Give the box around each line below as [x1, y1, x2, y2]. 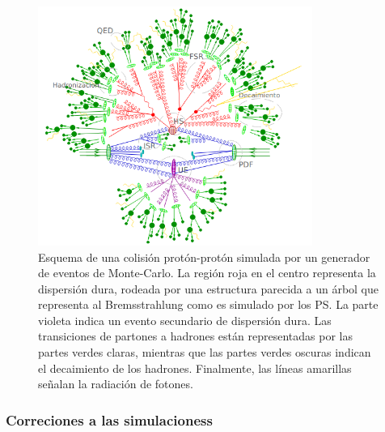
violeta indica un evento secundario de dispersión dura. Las [38, 311, 332, 328]
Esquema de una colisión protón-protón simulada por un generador [38, 248, 370, 265]
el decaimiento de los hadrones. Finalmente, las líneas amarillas [38, 359, 352, 376]
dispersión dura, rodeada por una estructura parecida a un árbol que [38, 280, 379, 297]
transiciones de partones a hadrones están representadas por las [38, 327, 353, 344]
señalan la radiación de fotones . [38, 375, 193, 392]
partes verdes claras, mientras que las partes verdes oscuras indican [38, 344, 371, 361]
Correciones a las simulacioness [6, 409, 213, 430]
